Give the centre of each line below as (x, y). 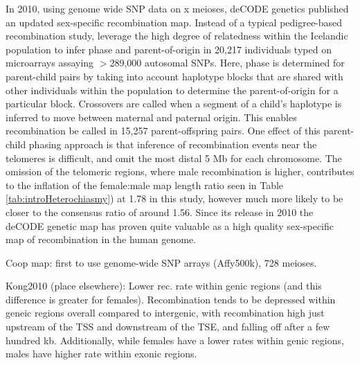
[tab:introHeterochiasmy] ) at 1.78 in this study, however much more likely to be (174, 198)
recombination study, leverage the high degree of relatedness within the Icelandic (177, 36)
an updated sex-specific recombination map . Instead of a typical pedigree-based (174, 22)
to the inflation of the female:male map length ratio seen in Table (145, 185)
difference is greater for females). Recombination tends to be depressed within (171, 299)
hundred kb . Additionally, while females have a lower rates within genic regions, (175, 340)
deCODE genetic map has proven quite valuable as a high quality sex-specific (170, 225)
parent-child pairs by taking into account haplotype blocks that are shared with (174, 76)
